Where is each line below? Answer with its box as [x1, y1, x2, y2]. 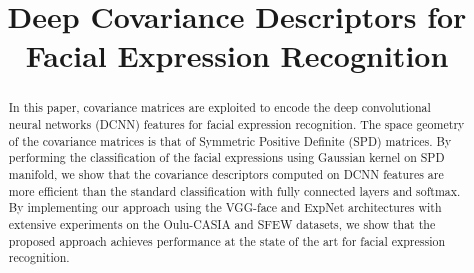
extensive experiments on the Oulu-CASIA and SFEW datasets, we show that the [8, 215, 436, 232]
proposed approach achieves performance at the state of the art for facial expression [8, 232, 446, 249]
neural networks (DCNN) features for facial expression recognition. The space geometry [8, 116, 465, 133]
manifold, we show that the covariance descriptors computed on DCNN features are [8, 165, 444, 182]
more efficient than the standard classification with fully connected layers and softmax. [8, 182, 461, 199]
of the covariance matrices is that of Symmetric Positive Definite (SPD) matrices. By [8, 132, 452, 149]
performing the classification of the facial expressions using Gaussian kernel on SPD [8, 149, 445, 166]
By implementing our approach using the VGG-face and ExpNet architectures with [8, 199, 442, 216]
